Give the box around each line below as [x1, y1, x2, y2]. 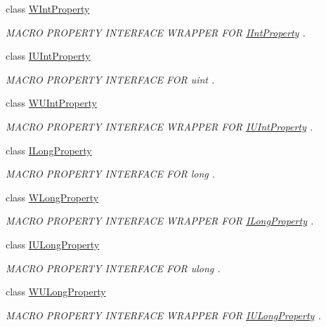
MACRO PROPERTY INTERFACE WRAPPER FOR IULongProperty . [6, 307, 321, 322]
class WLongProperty [6, 189, 99, 204]
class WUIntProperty [6, 95, 97, 110]
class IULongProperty [6, 236, 100, 251]
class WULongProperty [6, 284, 106, 299]
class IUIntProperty [6, 48, 91, 63]
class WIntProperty [6, 1, 90, 15]
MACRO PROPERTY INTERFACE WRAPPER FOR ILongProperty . [6, 213, 314, 228]
